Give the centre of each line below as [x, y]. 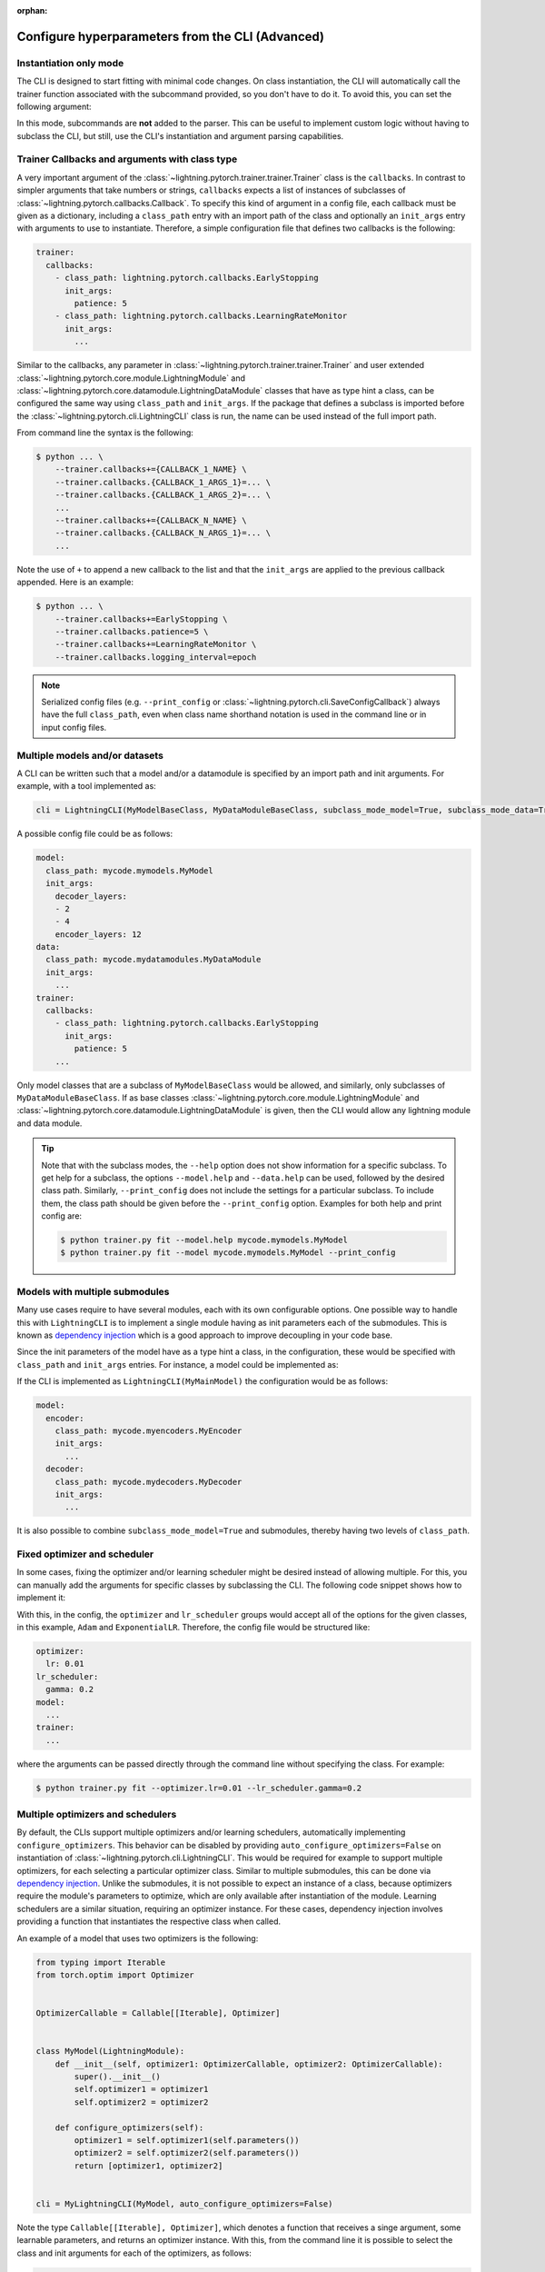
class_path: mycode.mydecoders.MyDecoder [149, 1482]
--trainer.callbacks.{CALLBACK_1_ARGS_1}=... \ [163, 482]
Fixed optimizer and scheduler [85, 1554]
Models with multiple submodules [93, 1291]
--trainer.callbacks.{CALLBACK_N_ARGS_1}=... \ [163, 533]
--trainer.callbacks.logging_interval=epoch [156, 657]
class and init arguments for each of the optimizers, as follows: [134, 2253]
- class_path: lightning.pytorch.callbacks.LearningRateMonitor [201, 316]
